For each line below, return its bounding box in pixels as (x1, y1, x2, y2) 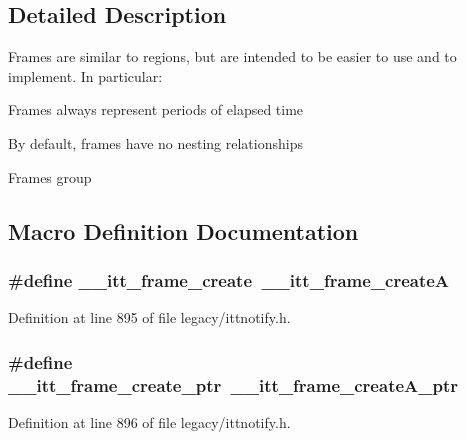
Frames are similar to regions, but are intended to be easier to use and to (8, 46, 457, 67)
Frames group (8, 166, 92, 187)
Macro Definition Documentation (8, 215, 359, 246)
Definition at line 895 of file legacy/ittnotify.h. (8, 307, 291, 328)
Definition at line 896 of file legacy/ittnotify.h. (8, 411, 291, 432)
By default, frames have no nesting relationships (8, 132, 303, 153)
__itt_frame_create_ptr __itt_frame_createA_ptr (8, 372, 459, 397)
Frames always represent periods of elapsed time (8, 99, 304, 120)
